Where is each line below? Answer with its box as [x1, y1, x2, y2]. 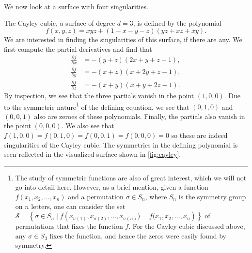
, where [145, 191, 167, 201]
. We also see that [61, 120, 114, 131]
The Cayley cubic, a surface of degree [4, 17, 115, 28]
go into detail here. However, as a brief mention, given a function [15, 182, 208, 192]
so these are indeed [171, 130, 228, 140]
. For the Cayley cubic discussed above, [128, 221, 245, 231]
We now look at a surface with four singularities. [4, 1, 148, 11]
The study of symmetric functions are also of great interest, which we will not [15, 172, 247, 182]
